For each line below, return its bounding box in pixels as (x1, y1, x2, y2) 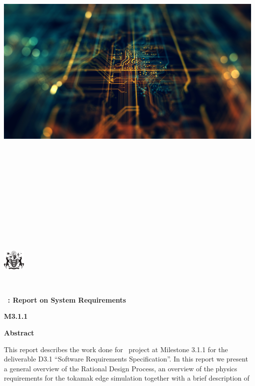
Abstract (4, 327, 34, 337)
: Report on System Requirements (8, 294, 126, 305)
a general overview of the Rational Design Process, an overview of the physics (4, 363, 237, 373)
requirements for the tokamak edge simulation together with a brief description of (4, 373, 250, 383)
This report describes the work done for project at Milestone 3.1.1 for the (4, 344, 228, 354)
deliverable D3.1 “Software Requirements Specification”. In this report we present (4, 354, 248, 364)
